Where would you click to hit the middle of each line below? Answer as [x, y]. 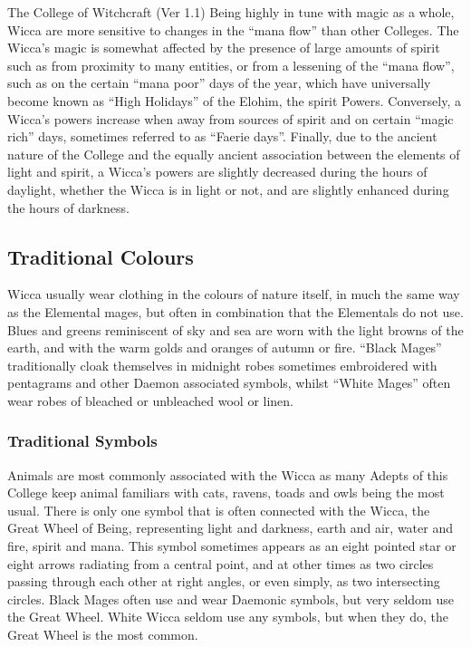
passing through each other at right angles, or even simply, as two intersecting [224, 581]
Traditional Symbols [82, 441]
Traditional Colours [101, 256]
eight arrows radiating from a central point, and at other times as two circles [221, 563]
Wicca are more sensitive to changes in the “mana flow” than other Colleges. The [233, 29]
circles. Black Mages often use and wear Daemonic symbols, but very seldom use [231, 599]
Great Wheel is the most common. [103, 635]
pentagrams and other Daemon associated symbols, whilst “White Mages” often [229, 383]
